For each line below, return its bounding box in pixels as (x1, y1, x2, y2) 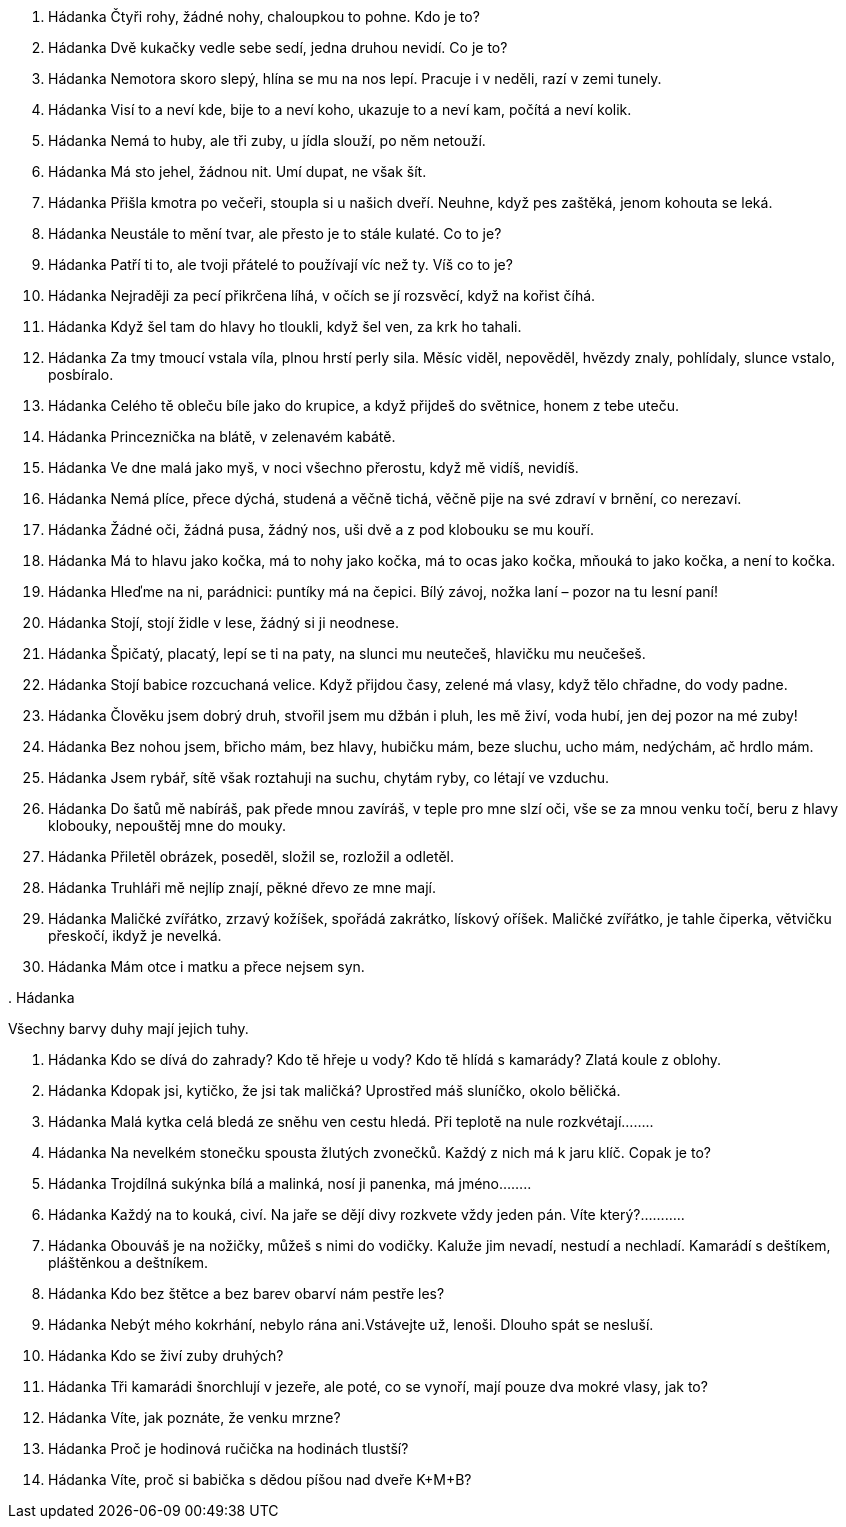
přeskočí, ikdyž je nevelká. (48, 927, 222, 944)
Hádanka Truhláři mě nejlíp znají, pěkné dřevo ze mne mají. (48, 879, 437, 896)
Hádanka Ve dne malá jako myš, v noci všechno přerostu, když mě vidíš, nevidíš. (48, 459, 579, 476)
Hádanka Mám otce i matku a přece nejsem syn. (48, 958, 365, 975)
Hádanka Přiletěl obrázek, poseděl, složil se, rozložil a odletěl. (48, 848, 455, 865)
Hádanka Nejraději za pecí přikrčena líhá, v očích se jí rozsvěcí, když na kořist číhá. (48, 287, 596, 304)
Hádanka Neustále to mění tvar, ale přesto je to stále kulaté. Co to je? (48, 225, 502, 242)
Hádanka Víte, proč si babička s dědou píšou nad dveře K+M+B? (48, 1471, 472, 1488)
